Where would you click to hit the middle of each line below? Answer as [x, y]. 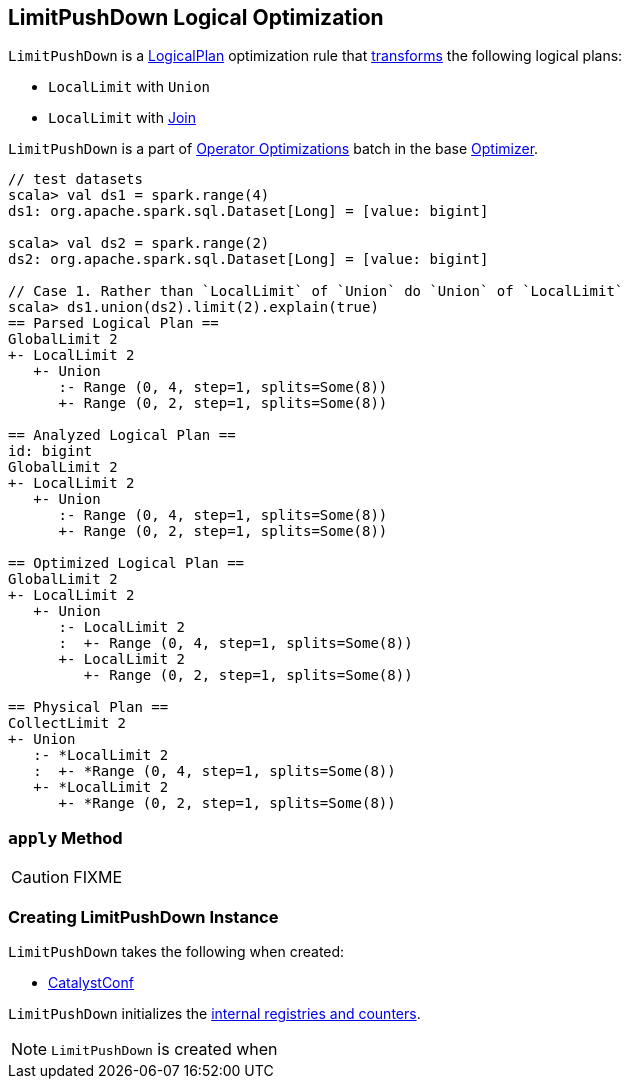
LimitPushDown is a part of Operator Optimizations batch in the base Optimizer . [273, 149]
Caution [40, 877]
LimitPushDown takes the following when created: [176, 951]
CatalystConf [91, 982]
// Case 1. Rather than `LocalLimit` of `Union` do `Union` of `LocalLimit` [316, 291]
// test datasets [75, 179]
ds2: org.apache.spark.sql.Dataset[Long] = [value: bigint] [248, 259]
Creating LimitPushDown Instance [143, 916]
